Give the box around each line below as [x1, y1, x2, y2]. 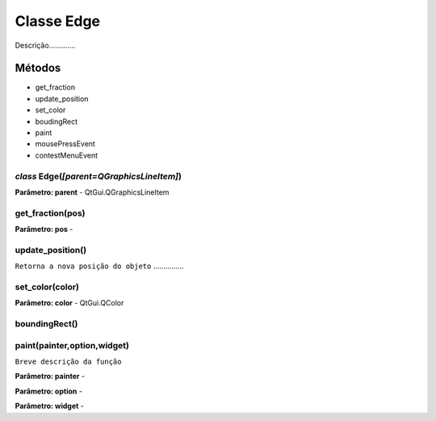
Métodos [15, 61, 61, 75]
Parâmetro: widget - [15, 401, 85, 411]
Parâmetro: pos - [15, 225, 73, 234]
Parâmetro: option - [15, 386, 82, 396]
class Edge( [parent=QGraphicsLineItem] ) [15, 171, 182, 182]
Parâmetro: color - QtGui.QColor [15, 298, 124, 308]
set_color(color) [15, 281, 80, 293]
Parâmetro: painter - [15, 372, 85, 381]
